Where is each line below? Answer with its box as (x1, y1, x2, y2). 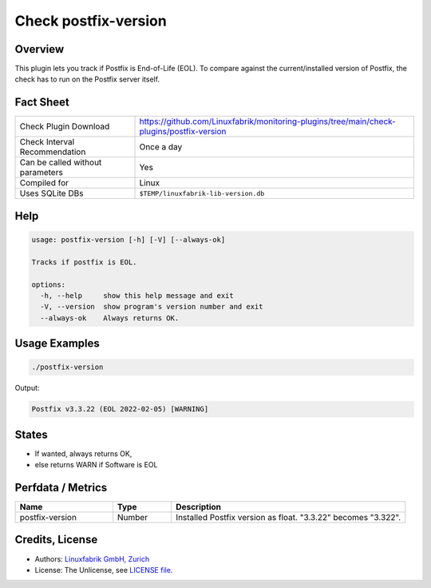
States (14, 427, 48, 441)
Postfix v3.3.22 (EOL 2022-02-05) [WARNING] (31, 404, 209, 414)
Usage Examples (14, 336, 100, 351)
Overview (14, 42, 65, 56)
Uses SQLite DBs (19, 188, 84, 199)
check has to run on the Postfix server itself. (14, 74, 160, 84)
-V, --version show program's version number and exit (40, 302, 263, 312)
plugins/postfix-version (139, 126, 227, 137)
